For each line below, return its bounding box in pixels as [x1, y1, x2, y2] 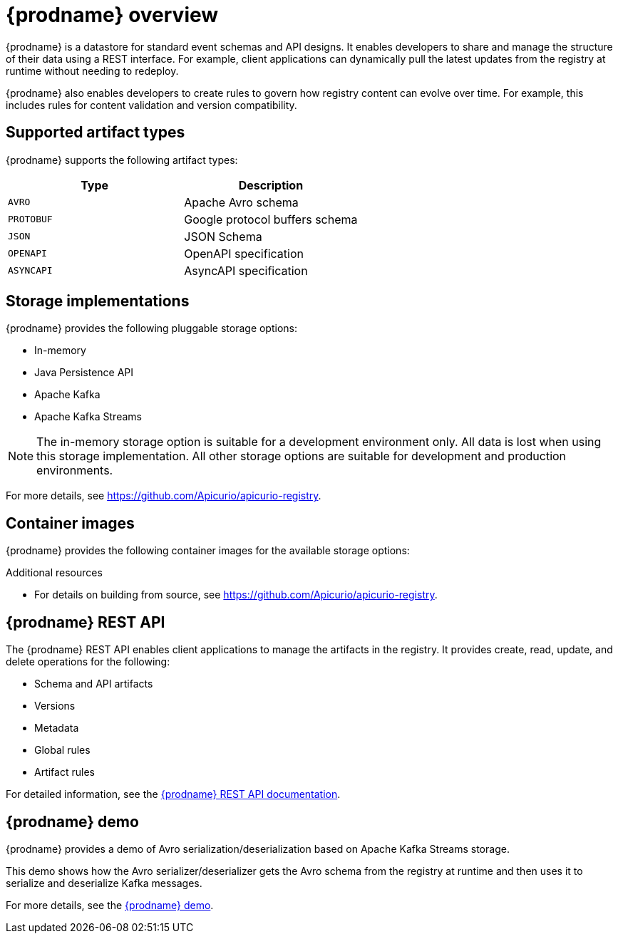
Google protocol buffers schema [184, 212, 358, 227]
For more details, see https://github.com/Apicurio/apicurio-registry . [6, 489, 321, 502]
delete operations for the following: [6, 655, 170, 668]
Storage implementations [6, 292, 190, 311]
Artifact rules [34, 766, 95, 779]
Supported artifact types [6, 123, 185, 142]
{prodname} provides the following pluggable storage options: [6, 322, 298, 335]
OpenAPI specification [184, 246, 304, 261]
